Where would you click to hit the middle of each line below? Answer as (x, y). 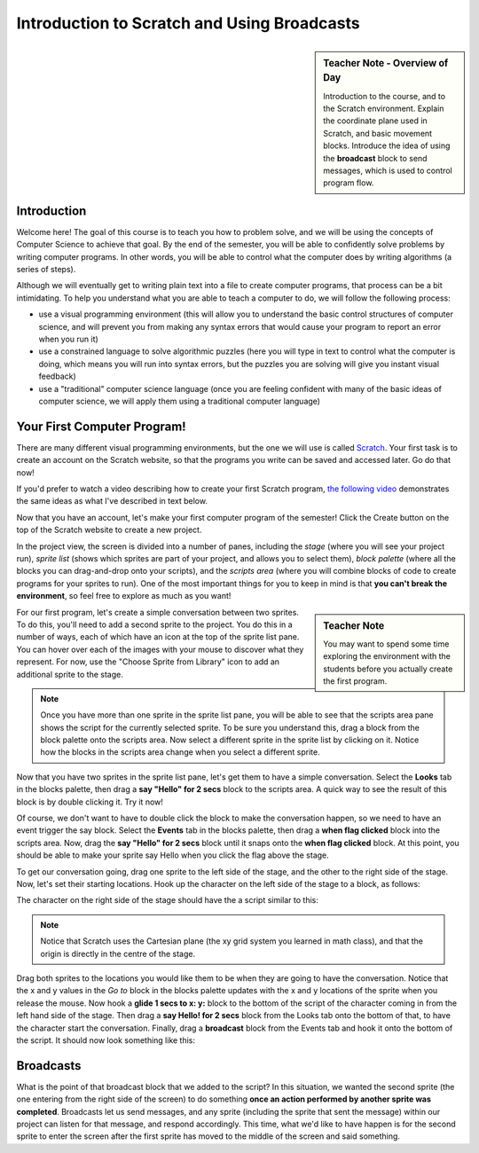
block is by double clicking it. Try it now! (90, 802)
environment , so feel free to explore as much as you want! (124, 596)
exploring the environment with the (387, 656)
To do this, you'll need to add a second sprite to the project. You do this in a (154, 624)
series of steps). (46, 270)
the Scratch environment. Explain (384, 109)
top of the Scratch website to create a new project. (109, 530)
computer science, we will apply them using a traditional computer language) (180, 401)
